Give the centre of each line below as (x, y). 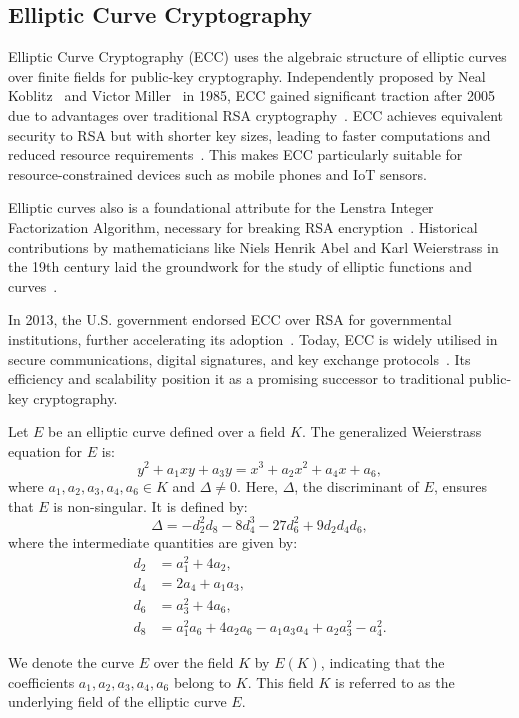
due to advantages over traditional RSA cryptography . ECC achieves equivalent (255, 114)
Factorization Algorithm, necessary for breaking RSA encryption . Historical (243, 226)
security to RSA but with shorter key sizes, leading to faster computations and (249, 134)
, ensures (460, 486)
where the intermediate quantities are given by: (153, 542)
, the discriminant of (356, 486)
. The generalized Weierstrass (391, 431)
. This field (280, 681)
